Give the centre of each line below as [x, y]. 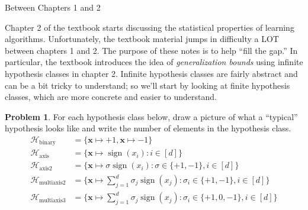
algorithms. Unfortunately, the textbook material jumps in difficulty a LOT [142, 39]
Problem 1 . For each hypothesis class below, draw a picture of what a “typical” [151, 116]
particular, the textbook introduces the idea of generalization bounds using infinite [154, 62]
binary [47, 143]
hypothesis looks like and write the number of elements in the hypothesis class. [148, 128]
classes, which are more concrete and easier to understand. [111, 97]
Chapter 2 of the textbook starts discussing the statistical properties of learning [150, 27]
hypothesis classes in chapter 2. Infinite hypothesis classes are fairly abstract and [151, 73]
